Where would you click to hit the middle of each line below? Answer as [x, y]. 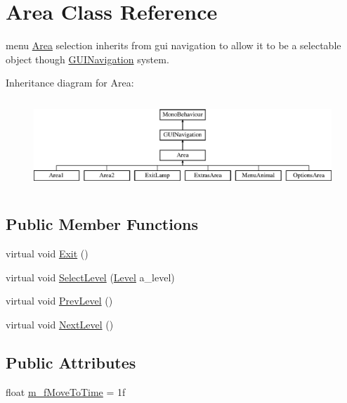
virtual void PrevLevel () [59, 301]
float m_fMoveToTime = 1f [66, 391]
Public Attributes [71, 362]
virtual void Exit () [47, 253]
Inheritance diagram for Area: [70, 83]
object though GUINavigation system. [87, 59]
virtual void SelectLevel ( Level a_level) [90, 277]
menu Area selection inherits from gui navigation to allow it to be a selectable [173, 45]
